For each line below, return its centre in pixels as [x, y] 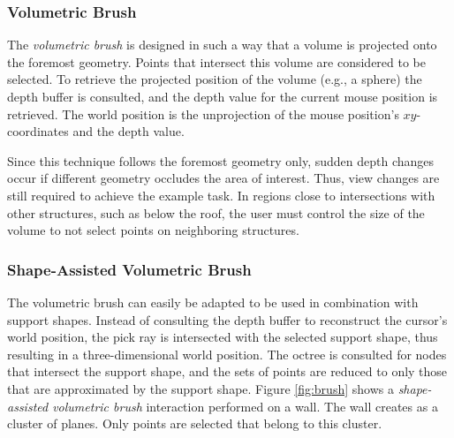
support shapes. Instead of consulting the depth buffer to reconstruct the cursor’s [227, 319]
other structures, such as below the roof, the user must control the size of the [216, 212]
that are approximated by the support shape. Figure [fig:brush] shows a [201, 388]
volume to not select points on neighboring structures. [153, 230]
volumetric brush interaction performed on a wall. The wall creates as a [245, 406]
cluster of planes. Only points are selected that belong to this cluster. [195, 423]
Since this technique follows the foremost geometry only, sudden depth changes [221, 160]
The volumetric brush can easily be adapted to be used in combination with [213, 302]
